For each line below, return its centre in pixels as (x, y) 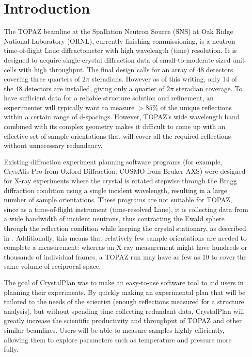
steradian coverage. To (209, 88)
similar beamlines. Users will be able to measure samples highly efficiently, (114, 330)
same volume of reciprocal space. (53, 266)
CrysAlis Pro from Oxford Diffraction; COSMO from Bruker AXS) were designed (125, 171)
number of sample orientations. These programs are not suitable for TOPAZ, (118, 200)
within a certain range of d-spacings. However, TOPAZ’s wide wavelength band (122, 117)
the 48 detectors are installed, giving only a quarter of (84, 88)
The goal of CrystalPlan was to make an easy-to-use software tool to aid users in (124, 282)
